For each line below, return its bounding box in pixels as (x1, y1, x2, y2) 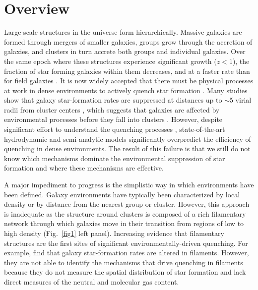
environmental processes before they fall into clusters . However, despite (4, 114, 223, 124)
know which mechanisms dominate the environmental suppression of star (4, 153, 225, 163)
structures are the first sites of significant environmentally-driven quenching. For (4, 237, 248, 248)
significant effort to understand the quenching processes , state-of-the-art (4, 124, 225, 134)
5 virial (229, 95, 252, 105)
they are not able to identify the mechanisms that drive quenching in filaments (4, 257, 243, 267)
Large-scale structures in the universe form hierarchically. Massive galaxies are (4, 27, 242, 37)
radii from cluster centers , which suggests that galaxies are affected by (4, 104, 220, 115)
